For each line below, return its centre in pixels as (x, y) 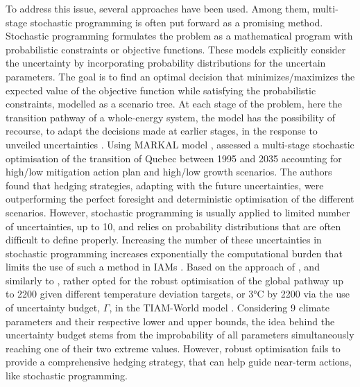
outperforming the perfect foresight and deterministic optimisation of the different (180, 199)
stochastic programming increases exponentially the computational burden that (174, 253)
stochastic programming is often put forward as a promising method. (177, 22)
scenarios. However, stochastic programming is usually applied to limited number (178, 212)
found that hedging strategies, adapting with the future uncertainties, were (165, 185)
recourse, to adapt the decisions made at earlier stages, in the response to (162, 131)
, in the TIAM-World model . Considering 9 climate (219, 308)
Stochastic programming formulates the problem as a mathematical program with (179, 36)
